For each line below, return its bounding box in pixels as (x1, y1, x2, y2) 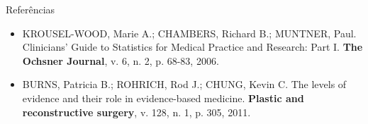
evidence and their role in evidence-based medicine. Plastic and (22, 90, 304, 105)
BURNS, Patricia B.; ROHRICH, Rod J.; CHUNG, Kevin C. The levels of (22, 77, 347, 92)
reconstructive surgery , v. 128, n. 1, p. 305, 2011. (22, 104, 251, 119)
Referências (6, 2, 55, 16)
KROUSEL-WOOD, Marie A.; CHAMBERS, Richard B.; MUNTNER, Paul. (22, 25, 357, 40)
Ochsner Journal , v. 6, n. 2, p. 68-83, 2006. (22, 53, 219, 68)
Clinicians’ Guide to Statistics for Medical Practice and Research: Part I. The (22, 39, 363, 54)
